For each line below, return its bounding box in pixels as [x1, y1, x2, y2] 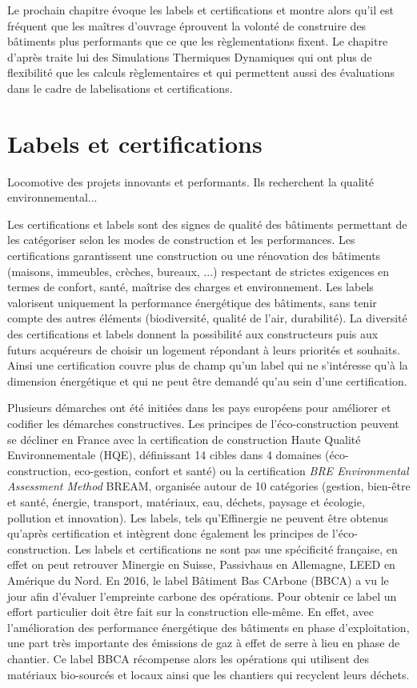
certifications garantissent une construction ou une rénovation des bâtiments [7, 247, 381, 264]
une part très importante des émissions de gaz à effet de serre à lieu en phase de [7, 634, 400, 651]
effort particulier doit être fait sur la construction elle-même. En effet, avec [7, 603, 374, 620]
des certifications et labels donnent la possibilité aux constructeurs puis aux [7, 326, 379, 342]
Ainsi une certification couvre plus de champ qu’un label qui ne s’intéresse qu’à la [7, 357, 408, 374]
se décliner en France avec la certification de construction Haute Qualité [7, 430, 361, 447]
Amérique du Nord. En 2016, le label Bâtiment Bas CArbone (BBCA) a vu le [7, 571, 389, 588]
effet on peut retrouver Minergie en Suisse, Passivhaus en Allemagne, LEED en [7, 556, 395, 573]
